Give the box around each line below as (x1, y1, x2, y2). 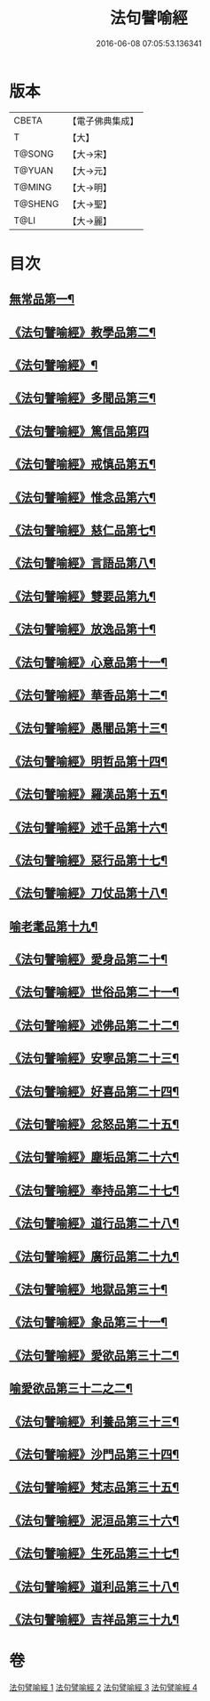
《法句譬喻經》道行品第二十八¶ (9, 1216, 180, 1232)
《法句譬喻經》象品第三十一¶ (9, 1315, 168, 1330)
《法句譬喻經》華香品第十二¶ (9, 687, 168, 702)
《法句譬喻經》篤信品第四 (9, 423, 149, 438)
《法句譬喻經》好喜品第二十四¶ (9, 1084, 180, 1099)
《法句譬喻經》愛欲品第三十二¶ (9, 1348, 180, 1363)
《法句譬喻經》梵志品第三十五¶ (9, 1480, 180, 1495)
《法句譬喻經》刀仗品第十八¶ (9, 886, 168, 901)
